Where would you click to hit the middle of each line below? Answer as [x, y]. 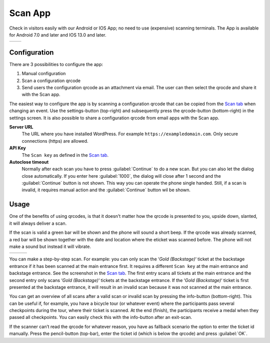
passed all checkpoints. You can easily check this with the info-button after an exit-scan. [101, 317]
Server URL [21, 127]
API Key [17, 148]
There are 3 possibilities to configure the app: [56, 64]
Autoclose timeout [29, 162]
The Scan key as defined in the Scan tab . [65, 155]
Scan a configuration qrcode [51, 81]
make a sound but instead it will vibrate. [50, 246]
